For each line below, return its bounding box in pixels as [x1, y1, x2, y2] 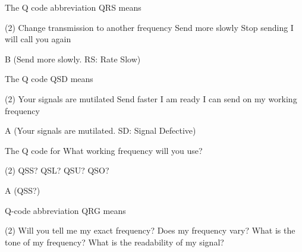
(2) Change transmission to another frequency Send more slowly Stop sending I [5, 21, 294, 33]
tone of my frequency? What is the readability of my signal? [5, 235, 224, 248]
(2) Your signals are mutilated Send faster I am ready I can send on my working [5, 92, 297, 105]
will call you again [5, 33, 71, 45]
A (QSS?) [5, 184, 40, 196]
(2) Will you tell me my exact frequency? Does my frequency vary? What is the [5, 224, 295, 237]
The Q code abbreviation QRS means [5, 1, 141, 13]
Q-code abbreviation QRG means [5, 204, 126, 216]
